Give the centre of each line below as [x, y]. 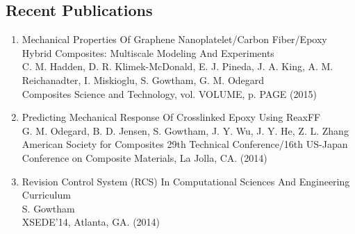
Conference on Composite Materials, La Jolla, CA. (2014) [145, 157]
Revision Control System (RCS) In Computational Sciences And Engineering [186, 181]
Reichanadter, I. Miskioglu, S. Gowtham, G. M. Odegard [143, 80]
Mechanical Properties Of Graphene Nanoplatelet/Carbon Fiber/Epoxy [174, 39]
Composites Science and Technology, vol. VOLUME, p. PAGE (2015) [169, 93]
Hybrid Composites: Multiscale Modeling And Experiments [148, 52]
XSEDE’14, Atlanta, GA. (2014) [91, 222]
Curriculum [46, 195]
